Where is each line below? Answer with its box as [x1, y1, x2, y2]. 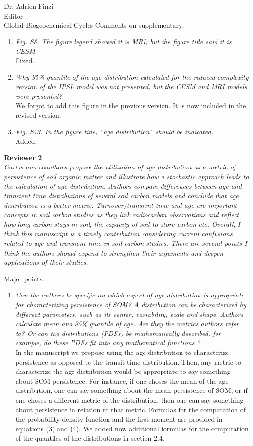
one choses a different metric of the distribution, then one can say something [15, 394, 244, 405]
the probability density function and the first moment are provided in [15, 414, 223, 424]
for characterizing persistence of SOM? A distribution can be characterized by [15, 299, 246, 310]
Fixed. [15, 55, 35, 65]
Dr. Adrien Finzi [4, 1, 54, 11]
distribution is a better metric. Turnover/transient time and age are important [4, 200, 237, 210]
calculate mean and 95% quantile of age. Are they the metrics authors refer [15, 318, 239, 329]
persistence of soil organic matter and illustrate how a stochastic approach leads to [4, 171, 249, 181]
